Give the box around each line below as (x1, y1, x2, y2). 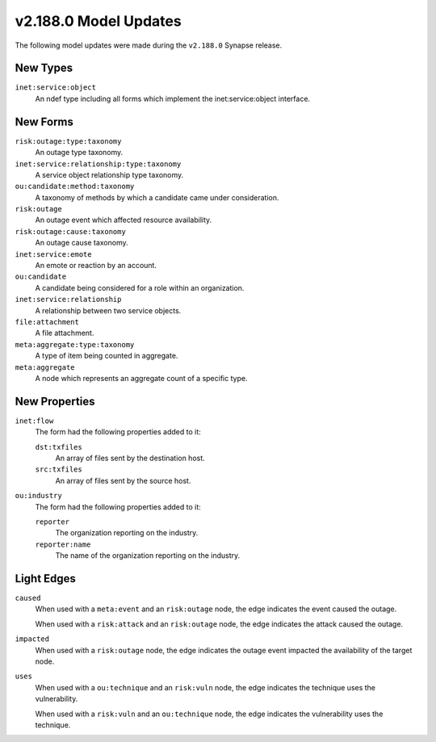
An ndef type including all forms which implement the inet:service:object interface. (35, 94, 311, 103)
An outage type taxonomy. (35, 148, 124, 157)
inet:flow (15, 416, 54, 425)
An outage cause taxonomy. (35, 238, 128, 248)
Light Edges (15, 572, 77, 585)
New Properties (15, 394, 95, 408)
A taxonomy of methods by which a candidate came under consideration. (35, 192, 279, 202)
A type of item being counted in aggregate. (35, 351, 178, 361)
